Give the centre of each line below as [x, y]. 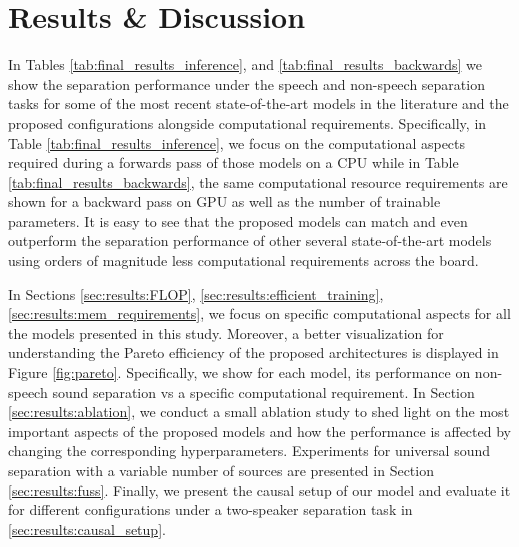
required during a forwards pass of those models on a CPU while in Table [233, 162]
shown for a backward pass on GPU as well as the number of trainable [224, 201]
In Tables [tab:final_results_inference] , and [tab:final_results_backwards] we [245, 64]
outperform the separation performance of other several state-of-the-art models [250, 240]
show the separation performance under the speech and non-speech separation [246, 83]
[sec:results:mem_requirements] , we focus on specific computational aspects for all [259, 313]
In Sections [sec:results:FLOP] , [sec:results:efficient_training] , [196, 293]
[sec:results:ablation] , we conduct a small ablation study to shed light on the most [259, 411]
